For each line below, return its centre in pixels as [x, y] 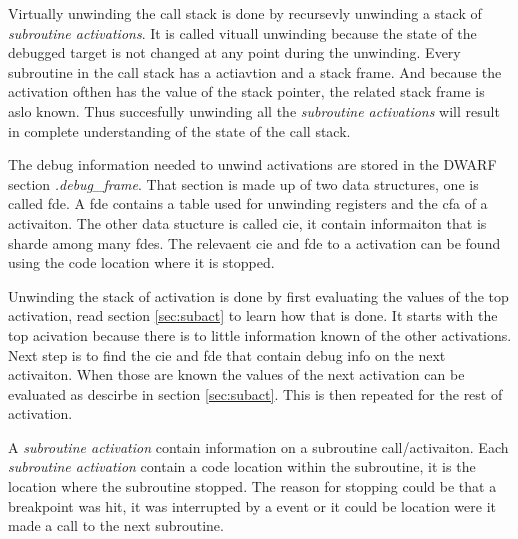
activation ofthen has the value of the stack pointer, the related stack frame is [246, 91]
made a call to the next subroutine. [116, 525]
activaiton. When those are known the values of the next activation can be [236, 374]
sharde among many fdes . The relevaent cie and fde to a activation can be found [254, 242]
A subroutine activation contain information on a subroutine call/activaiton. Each [258, 446]
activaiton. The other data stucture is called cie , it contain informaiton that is [247, 222]
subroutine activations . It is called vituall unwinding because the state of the [242, 32]
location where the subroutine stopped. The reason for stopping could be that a [252, 486]
